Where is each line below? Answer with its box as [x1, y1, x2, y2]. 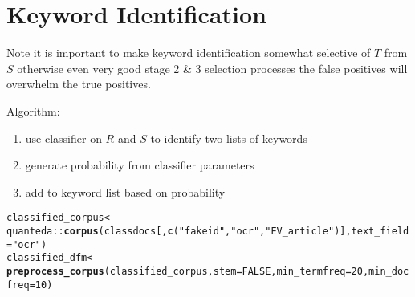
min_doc [368, 265, 409, 277]
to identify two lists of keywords [150, 129, 307, 146]
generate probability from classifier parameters [25, 157, 254, 173]
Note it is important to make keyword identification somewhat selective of [6, 44, 371, 61]
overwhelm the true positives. [6, 75, 151, 92]
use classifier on [25, 129, 102, 146]
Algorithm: [6, 102, 60, 119]
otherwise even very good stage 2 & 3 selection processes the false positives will [17, 59, 408, 76]
